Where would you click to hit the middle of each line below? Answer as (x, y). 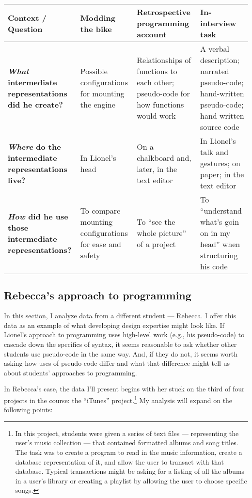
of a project (156, 244)
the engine (98, 104)
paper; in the (222, 174)
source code (220, 127)
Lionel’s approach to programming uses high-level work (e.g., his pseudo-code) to (124, 335)
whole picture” (162, 233)
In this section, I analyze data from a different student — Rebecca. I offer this (120, 316)
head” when (220, 244)
